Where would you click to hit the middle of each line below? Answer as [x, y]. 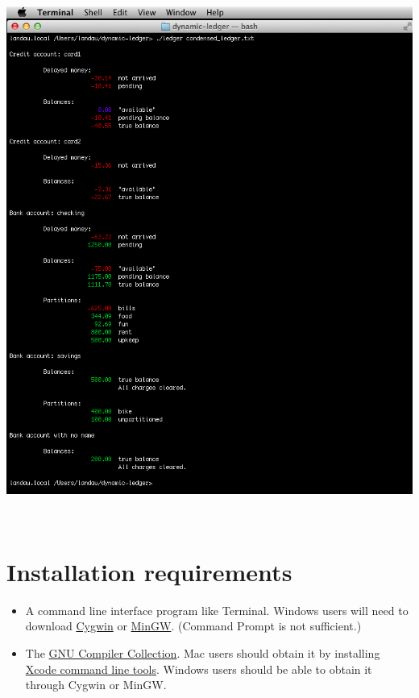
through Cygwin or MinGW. [96, 685]
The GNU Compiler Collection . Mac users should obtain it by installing [203, 653]
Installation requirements [149, 571]
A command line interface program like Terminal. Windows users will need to [217, 610]
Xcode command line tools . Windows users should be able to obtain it [199, 669]
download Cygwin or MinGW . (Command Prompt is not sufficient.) [193, 626]
